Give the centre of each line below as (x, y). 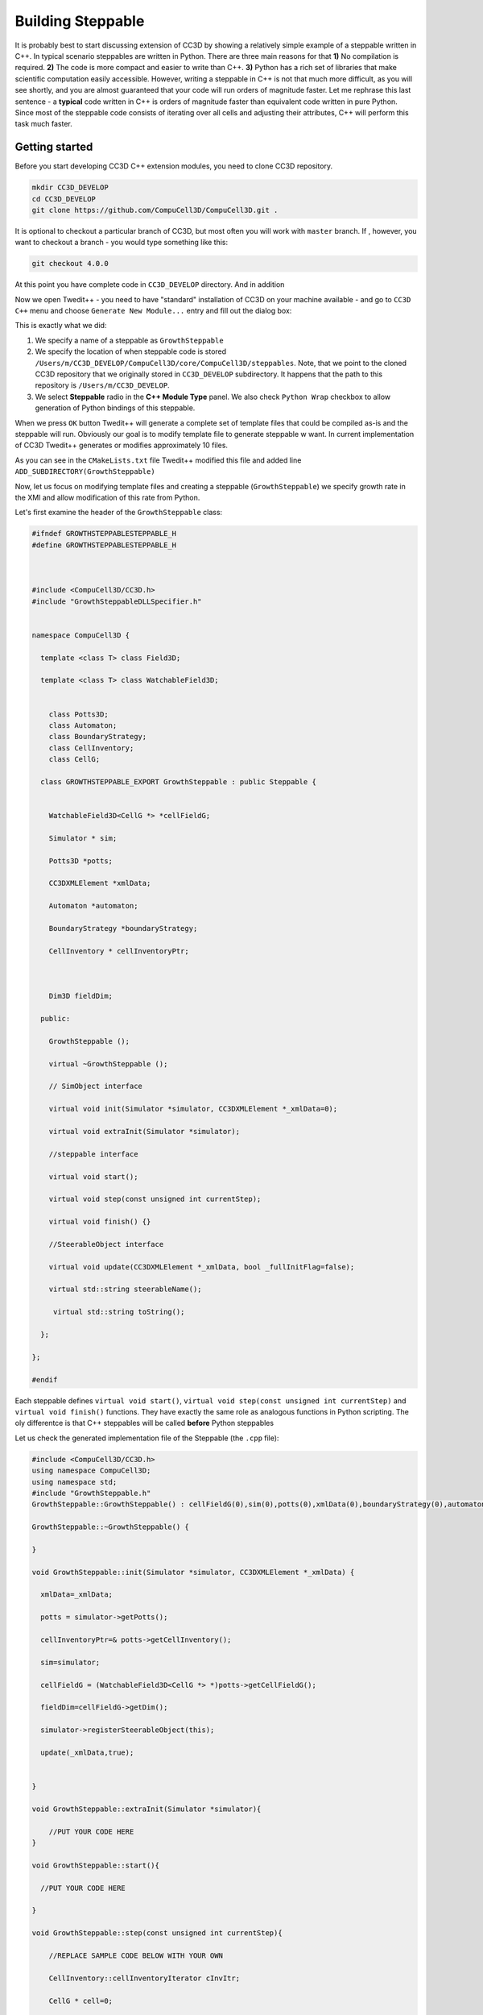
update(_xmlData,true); (87, 1752)
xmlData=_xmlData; (76, 1595)
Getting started (54, 147)
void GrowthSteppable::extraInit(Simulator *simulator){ (147, 1809)
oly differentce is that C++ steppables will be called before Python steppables (144, 1423)
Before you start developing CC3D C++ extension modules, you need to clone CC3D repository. (174, 166)
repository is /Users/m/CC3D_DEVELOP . (102, 385)
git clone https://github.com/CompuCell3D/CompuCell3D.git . (155, 210)
